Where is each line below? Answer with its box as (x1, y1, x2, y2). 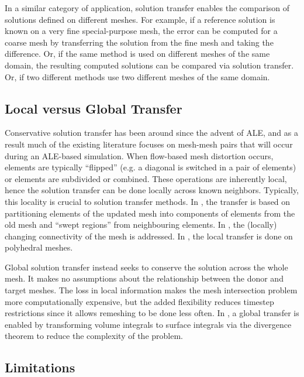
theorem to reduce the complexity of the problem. (5, 330, 183, 342)
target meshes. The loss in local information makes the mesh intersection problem (5, 284, 298, 296)
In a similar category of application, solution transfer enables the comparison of (5, 2, 290, 13)
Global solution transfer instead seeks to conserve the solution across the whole (5, 261, 288, 273)
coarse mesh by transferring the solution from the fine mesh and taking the (5, 36, 274, 48)
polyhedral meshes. (5, 241, 73, 253)
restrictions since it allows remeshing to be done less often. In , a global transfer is (5, 307, 299, 319)
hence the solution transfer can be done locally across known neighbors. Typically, (5, 184, 299, 196)
